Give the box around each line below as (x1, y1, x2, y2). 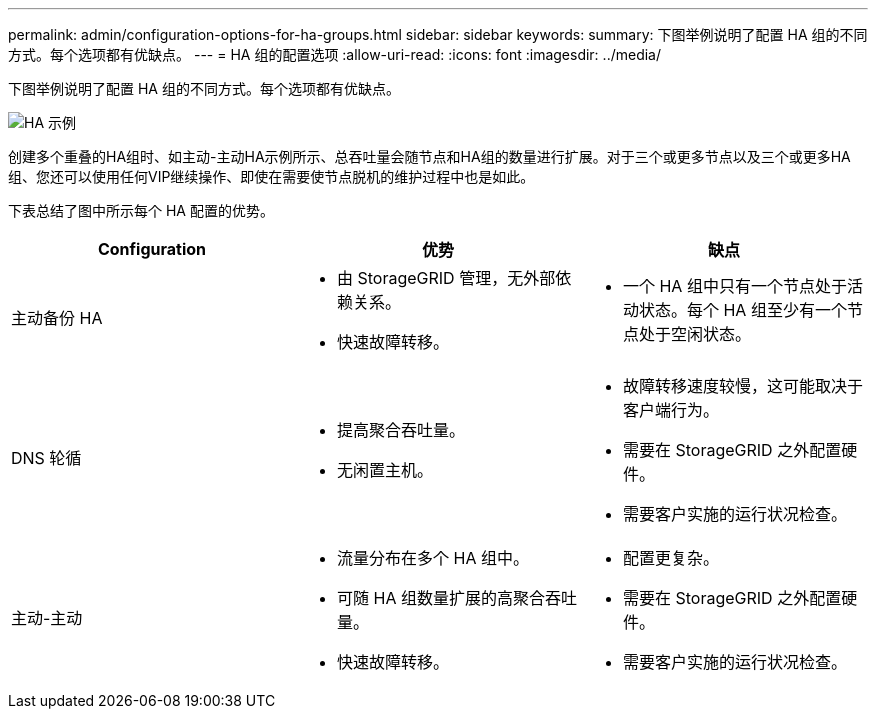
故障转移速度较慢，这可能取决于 (622, 376, 863, 396)
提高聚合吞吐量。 (336, 420, 465, 440)
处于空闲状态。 (638, 324, 751, 344)
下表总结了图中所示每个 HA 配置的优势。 (8, 202, 274, 219)
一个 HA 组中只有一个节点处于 (622, 276, 847, 296)
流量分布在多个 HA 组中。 (336, 548, 529, 568)
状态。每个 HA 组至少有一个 (638, 300, 847, 320)
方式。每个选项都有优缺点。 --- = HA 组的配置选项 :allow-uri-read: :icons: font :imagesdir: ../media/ (8, 46, 662, 63)
